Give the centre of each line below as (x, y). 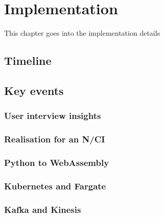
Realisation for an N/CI (55, 139)
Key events (34, 90)
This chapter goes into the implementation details (82, 33)
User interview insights (53, 116)
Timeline (28, 61)
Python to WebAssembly (57, 162)
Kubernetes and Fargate (55, 186)
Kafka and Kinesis (43, 209)
